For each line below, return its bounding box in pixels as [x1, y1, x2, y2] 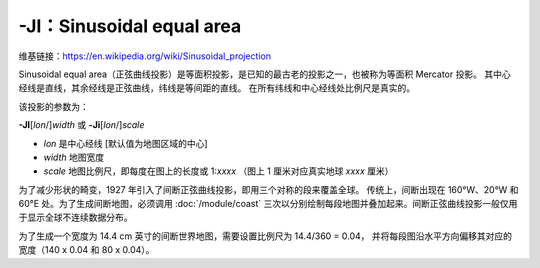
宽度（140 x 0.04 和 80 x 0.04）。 [18, 244, 155, 256]
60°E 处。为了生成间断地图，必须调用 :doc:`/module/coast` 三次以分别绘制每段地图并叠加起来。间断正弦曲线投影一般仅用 [18, 198, 518, 210]
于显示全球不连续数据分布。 [18, 211, 133, 224]
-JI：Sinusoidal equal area [18, 15, 242, 37]
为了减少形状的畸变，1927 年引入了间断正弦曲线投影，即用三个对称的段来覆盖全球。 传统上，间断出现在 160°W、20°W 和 [18, 183, 519, 195]
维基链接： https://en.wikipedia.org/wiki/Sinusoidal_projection [18, 50, 272, 62]
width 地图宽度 [43, 151, 105, 163]
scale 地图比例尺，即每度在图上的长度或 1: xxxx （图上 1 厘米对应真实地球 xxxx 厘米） [43, 165, 394, 177]
